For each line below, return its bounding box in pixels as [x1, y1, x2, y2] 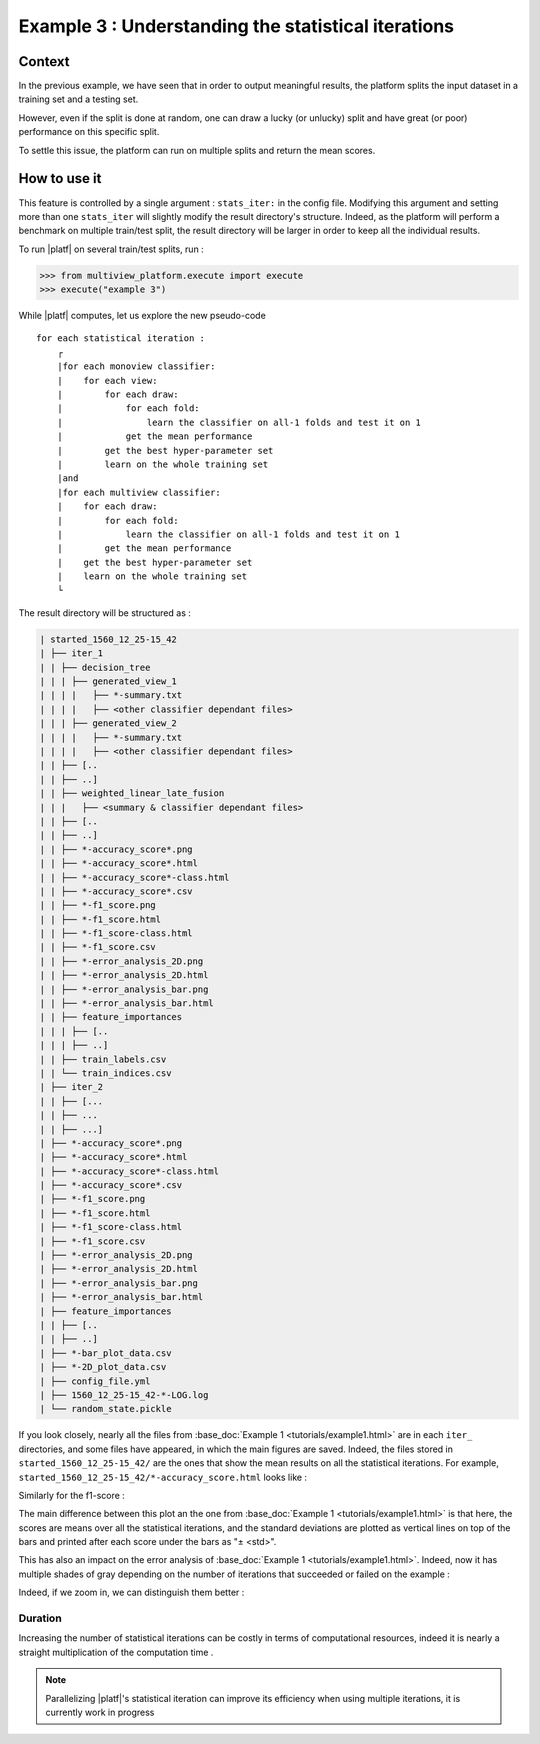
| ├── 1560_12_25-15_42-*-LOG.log [39, 1389, 209, 1400]
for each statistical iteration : [36, 333, 205, 344]
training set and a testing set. [18, 93, 139, 105]
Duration [18, 1611, 62, 1625]
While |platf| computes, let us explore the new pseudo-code [18, 310, 267, 322]
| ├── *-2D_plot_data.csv [39, 1361, 167, 1373]
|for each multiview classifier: [56, 486, 222, 498]
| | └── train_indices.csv [39, 1067, 172, 1079]
